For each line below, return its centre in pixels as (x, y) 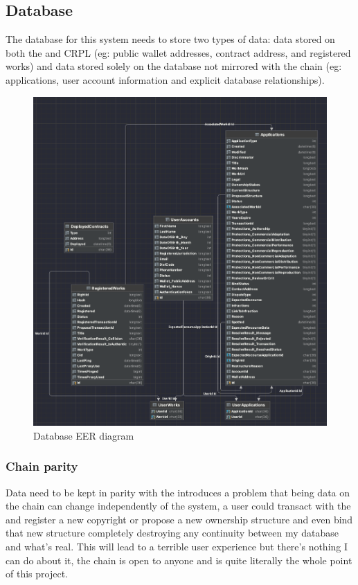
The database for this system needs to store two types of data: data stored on (170, 39)
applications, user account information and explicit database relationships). (165, 79)
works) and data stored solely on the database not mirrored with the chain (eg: (174, 66)
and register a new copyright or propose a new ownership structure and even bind (179, 519)
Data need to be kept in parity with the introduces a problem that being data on (178, 492)
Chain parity (42, 466)
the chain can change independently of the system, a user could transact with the (178, 506)
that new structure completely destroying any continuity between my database (172, 533)
